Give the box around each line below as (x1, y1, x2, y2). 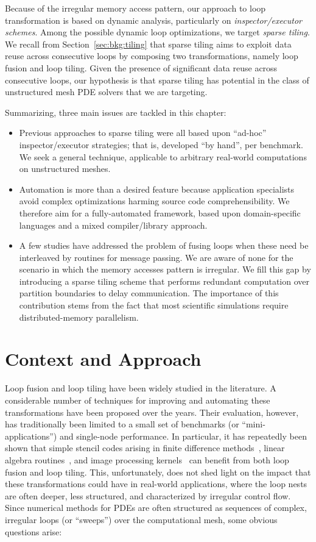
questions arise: (5, 525, 62, 538)
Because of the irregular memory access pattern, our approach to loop (5, 2, 266, 14)
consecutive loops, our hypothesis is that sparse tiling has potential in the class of (5, 73, 309, 86)
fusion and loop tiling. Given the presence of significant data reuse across (5, 61, 278, 74)
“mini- (242, 418, 265, 430)
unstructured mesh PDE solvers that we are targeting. (5, 85, 208, 98)
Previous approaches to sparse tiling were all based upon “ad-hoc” (19, 126, 267, 139)
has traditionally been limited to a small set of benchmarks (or (5, 418, 239, 430)
